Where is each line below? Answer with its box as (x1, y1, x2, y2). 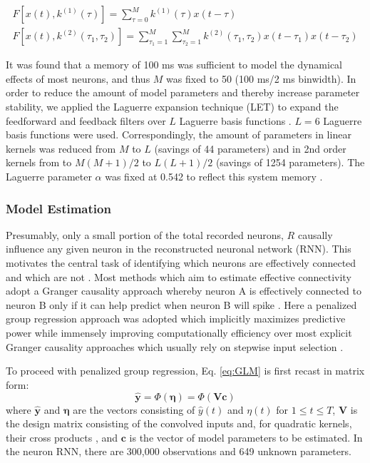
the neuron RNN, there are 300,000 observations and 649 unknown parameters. (6, 444, 351, 459)
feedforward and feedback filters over (6, 113, 166, 128)
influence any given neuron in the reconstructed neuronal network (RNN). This (6, 241, 351, 256)
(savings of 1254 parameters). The (215, 155, 365, 170)
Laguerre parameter (6, 169, 92, 184)
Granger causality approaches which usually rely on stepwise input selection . (6, 339, 344, 354)
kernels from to (6, 155, 72, 170)
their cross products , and (6, 429, 118, 444)
